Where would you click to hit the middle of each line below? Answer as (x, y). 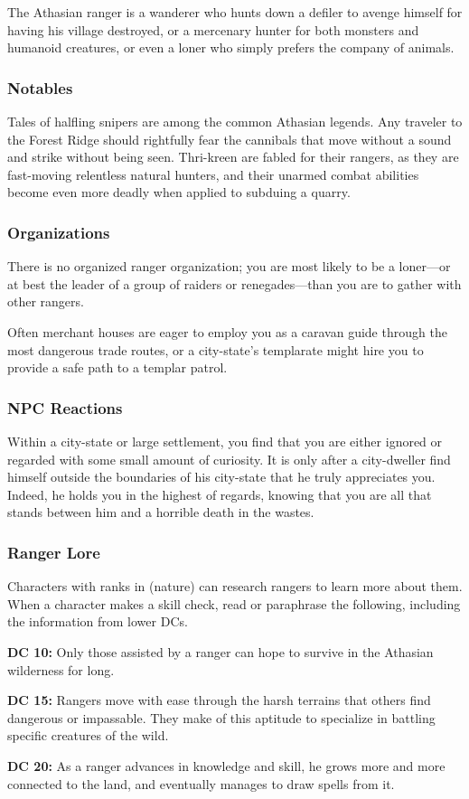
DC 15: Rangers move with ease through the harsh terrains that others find (219, 700)
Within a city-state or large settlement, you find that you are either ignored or (225, 441)
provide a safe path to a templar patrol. (117, 367)
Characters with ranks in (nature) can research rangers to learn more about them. (235, 586)
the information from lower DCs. (98, 621)
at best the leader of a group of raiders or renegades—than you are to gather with (234, 283)
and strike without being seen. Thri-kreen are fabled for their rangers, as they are (233, 157)
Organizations (59, 232)
